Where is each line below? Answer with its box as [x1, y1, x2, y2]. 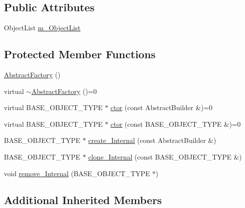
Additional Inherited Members [4, 192, 162, 207]
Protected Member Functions [4, 46, 156, 62]
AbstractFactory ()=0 [31, 86, 97, 96]
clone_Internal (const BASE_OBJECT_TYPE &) [88, 151, 242, 162]
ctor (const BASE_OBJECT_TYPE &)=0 [111, 118, 241, 129]
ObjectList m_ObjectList [4, 23, 81, 33]
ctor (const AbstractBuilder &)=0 [111, 102, 213, 113]
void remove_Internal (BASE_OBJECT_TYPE [4, 168, 150, 178]
